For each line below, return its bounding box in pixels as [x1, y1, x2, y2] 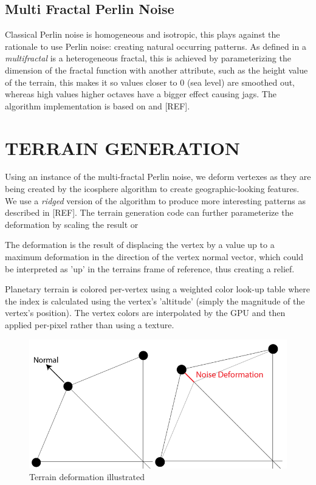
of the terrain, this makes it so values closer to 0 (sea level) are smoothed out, [5, 75, 295, 88]
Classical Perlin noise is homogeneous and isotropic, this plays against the [5, 28, 280, 41]
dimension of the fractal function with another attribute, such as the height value [5, 63, 308, 76]
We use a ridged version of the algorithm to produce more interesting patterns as [5, 194, 306, 207]
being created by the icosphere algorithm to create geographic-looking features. [5, 182, 300, 195]
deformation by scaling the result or [5, 218, 139, 230]
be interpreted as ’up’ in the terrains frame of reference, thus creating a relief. [5, 262, 295, 275]
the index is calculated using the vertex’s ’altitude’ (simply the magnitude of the [5, 294, 305, 307]
